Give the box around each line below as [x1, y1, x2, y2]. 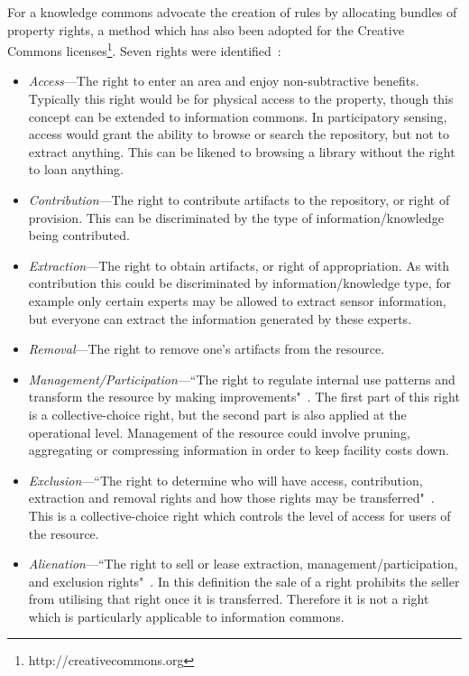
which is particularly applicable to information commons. [28, 607, 345, 625]
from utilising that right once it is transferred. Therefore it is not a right [28, 589, 429, 608]
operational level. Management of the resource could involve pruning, [28, 422, 410, 441]
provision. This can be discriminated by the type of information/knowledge [28, 208, 444, 227]
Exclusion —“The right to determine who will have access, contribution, [28, 470, 423, 489]
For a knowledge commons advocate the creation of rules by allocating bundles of [7, 3, 457, 21]
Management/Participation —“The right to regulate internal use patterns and [28, 369, 455, 388]
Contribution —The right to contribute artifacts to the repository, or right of [28, 190, 450, 208]
